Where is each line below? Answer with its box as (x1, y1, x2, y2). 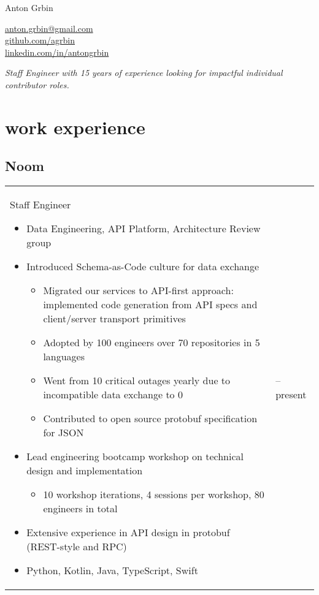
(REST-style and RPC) (26, 539, 127, 554)
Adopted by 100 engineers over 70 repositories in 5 (43, 335, 260, 350)
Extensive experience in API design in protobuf (26, 525, 230, 540)
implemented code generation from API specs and (43, 297, 258, 312)
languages (43, 349, 85, 364)
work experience (5, 114, 145, 139)
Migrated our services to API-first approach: (43, 283, 234, 298)
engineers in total (43, 501, 118, 516)
